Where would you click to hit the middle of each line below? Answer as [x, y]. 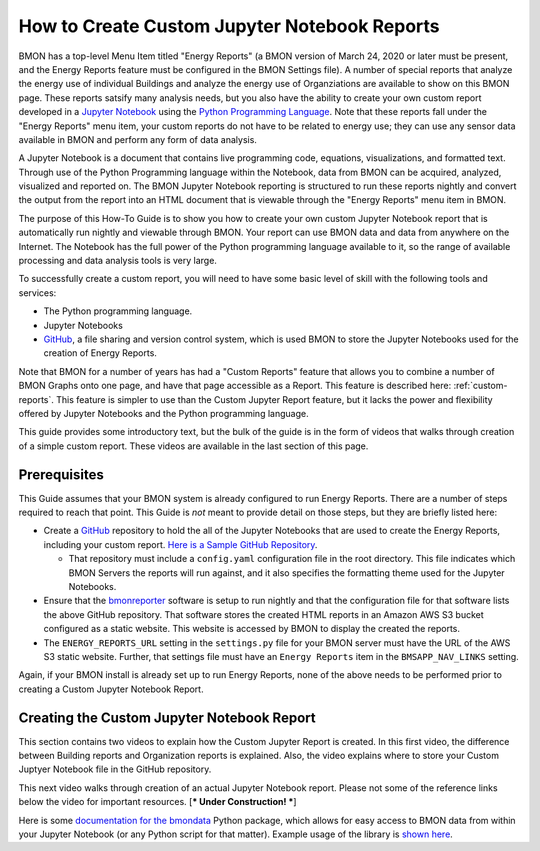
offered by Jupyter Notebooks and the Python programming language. [163, 413]
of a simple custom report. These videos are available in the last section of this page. [193, 446]
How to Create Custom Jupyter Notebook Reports [229, 26]
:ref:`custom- [480, 386]
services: [37, 292]
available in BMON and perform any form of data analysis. [137, 139]
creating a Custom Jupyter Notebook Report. [111, 689]
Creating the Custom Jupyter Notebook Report [167, 717]
